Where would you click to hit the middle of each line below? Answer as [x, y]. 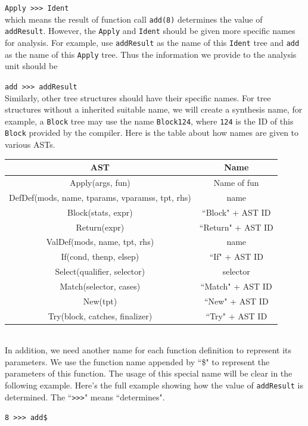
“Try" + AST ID [237, 315]
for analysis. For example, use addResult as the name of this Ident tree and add [152, 42]
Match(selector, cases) [100, 286]
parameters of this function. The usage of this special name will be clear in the [149, 373]
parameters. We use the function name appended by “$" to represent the [137, 361]
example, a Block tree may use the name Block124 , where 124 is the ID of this [149, 121]
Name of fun [236, 182]
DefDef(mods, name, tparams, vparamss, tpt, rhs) [100, 197]
